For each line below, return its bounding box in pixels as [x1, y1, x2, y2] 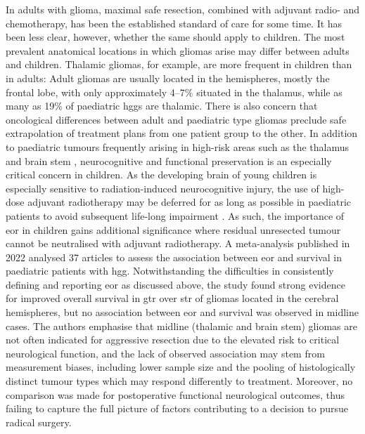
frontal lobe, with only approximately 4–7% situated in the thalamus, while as [6, 84, 342, 99]
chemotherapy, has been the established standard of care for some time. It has [6, 15, 342, 30]
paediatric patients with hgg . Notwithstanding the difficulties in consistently [6, 263, 334, 278]
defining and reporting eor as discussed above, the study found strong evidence [6, 277, 345, 291]
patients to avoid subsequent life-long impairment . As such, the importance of [6, 208, 345, 223]
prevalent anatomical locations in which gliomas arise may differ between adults [6, 43, 350, 58]
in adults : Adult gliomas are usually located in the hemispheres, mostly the [6, 70, 330, 85]
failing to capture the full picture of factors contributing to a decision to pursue [6, 401, 348, 416]
